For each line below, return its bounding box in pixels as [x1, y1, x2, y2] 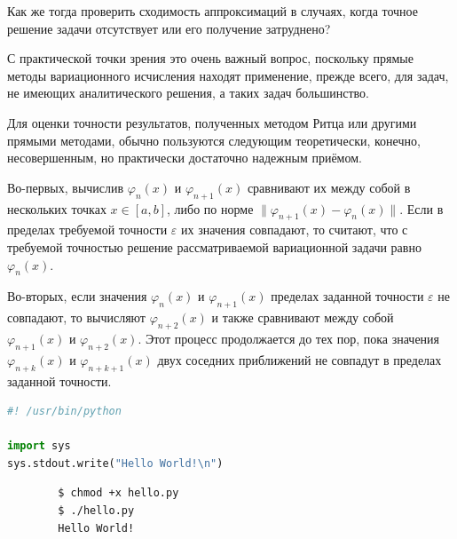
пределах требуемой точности [7, 220, 168, 239]
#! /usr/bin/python [7, 405, 122, 418]
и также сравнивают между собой [211, 308, 394, 327]
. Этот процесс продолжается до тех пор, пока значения [138, 329, 440, 347]
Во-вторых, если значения [7, 287, 147, 305]
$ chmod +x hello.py [58, 487, 179, 500]
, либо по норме [167, 199, 254, 218]
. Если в [399, 199, 444, 218]
